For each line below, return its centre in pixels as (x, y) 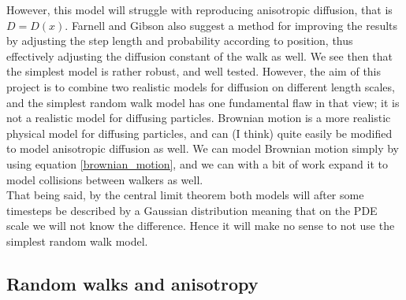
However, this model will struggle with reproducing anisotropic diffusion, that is (199, 9)
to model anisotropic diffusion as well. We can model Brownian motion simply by (203, 148)
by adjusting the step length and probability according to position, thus (180, 41)
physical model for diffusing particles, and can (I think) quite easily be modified (199, 133)
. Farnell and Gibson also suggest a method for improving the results (231, 25)
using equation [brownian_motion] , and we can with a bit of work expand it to (197, 163)
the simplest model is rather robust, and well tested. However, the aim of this (194, 71)
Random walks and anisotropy (132, 283)
